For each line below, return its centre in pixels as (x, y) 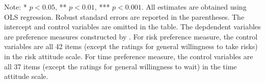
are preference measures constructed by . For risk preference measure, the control (131, 36)
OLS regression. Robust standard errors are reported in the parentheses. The (124, 16)
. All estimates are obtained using (194, 7)
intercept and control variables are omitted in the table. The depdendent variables (132, 27)
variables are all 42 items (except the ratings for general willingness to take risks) (131, 46)
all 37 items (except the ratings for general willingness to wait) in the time (121, 66)
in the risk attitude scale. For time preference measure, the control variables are (129, 56)
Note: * (16, 7)
